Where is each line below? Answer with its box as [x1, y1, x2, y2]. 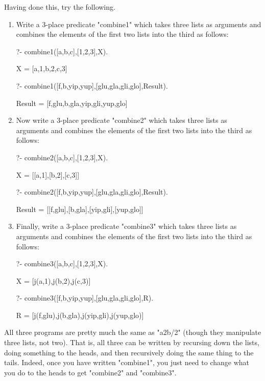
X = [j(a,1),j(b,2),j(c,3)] [16, 275, 91, 286]
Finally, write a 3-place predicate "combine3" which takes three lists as [16, 221, 237, 231]
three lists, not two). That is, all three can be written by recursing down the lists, [4, 337, 259, 348]
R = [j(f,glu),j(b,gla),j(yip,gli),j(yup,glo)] [16, 309, 144, 320]
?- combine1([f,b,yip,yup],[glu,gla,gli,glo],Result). [16, 80, 168, 91]
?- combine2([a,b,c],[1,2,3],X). [16, 152, 108, 162]
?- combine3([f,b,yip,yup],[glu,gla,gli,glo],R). [16, 292, 154, 303]
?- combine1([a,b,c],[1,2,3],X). [16, 46, 108, 56]
